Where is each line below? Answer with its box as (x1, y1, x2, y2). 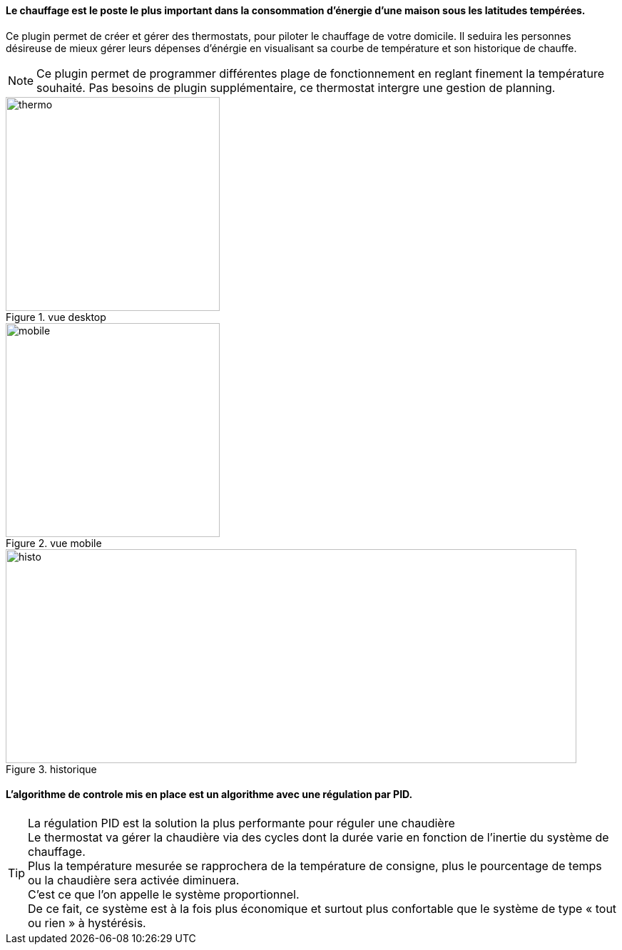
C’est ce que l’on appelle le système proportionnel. (28, 887, 300, 902)
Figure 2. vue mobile (6, 536, 102, 549)
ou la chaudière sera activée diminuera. (28, 872, 240, 887)
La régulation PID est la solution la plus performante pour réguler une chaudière (28, 815, 455, 830)
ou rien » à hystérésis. (28, 915, 146, 930)
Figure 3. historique (6, 762, 97, 775)
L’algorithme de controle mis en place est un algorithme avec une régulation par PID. (6, 788, 413, 801)
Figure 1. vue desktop (6, 310, 106, 323)
